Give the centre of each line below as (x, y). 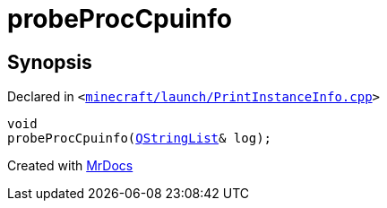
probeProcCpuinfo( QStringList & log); (140, 139)
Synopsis (50, 62)
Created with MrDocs (70, 166)
